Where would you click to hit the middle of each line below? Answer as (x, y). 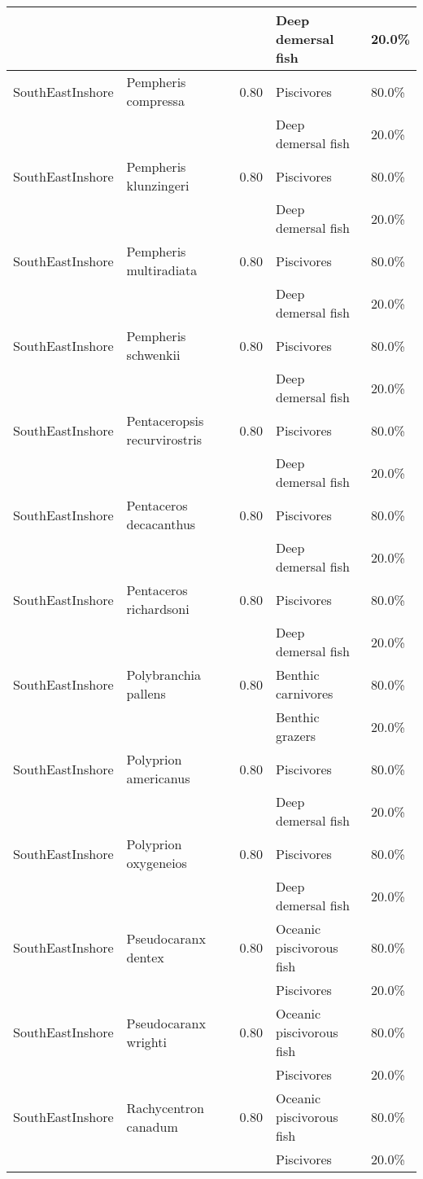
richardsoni (158, 609)
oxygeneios (157, 863)
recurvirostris (164, 439)
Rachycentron (165, 1107)
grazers (296, 736)
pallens (146, 693)
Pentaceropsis (165, 421)
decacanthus (161, 524)
